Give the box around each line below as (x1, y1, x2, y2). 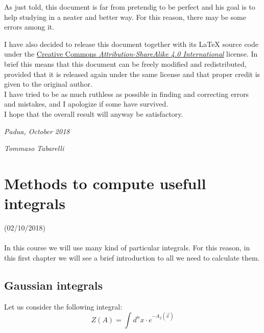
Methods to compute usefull (4, 172, 206, 193)
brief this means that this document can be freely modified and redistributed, (4, 58, 247, 69)
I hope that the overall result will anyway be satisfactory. (4, 108, 183, 119)
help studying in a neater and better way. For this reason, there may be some (4, 11, 246, 22)
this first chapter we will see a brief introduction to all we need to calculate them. (4, 252, 260, 263)
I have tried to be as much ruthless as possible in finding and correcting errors (4, 88, 249, 99)
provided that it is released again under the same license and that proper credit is (4, 68, 260, 79)
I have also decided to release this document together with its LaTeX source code (4, 38, 259, 49)
